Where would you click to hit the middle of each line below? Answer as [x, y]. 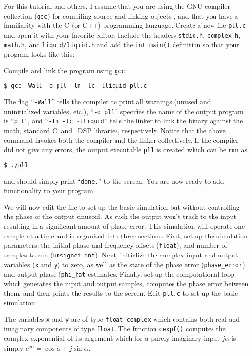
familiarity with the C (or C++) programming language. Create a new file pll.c [125, 25]
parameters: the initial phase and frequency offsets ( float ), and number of [116, 245]
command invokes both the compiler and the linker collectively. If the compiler [121, 140]
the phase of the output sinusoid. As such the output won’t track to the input [120, 216]
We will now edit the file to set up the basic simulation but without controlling [122, 207]
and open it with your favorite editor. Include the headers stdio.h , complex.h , [122, 34]
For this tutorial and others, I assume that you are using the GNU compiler [117, 6]
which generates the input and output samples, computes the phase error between [126, 283]
